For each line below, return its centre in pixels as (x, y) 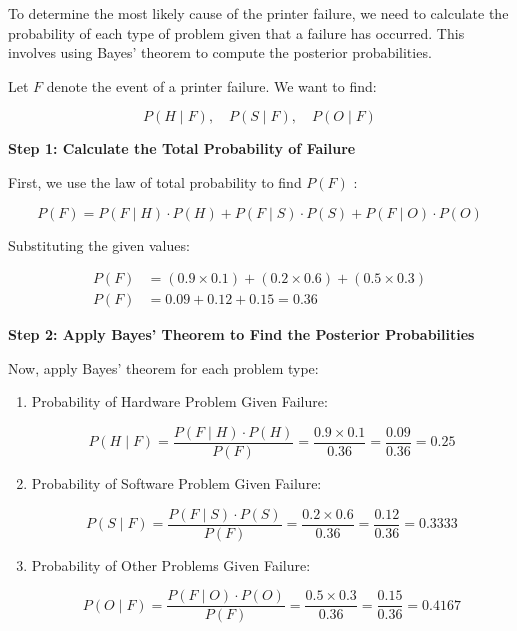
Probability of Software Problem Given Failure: (176, 483)
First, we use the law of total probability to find (155, 181)
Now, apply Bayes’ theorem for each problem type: (163, 367)
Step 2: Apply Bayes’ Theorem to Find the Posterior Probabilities (241, 334)
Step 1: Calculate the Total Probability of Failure (182, 148)
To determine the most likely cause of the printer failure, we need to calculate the (258, 13)
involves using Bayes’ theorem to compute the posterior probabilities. (220, 52)
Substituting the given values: (99, 244)
